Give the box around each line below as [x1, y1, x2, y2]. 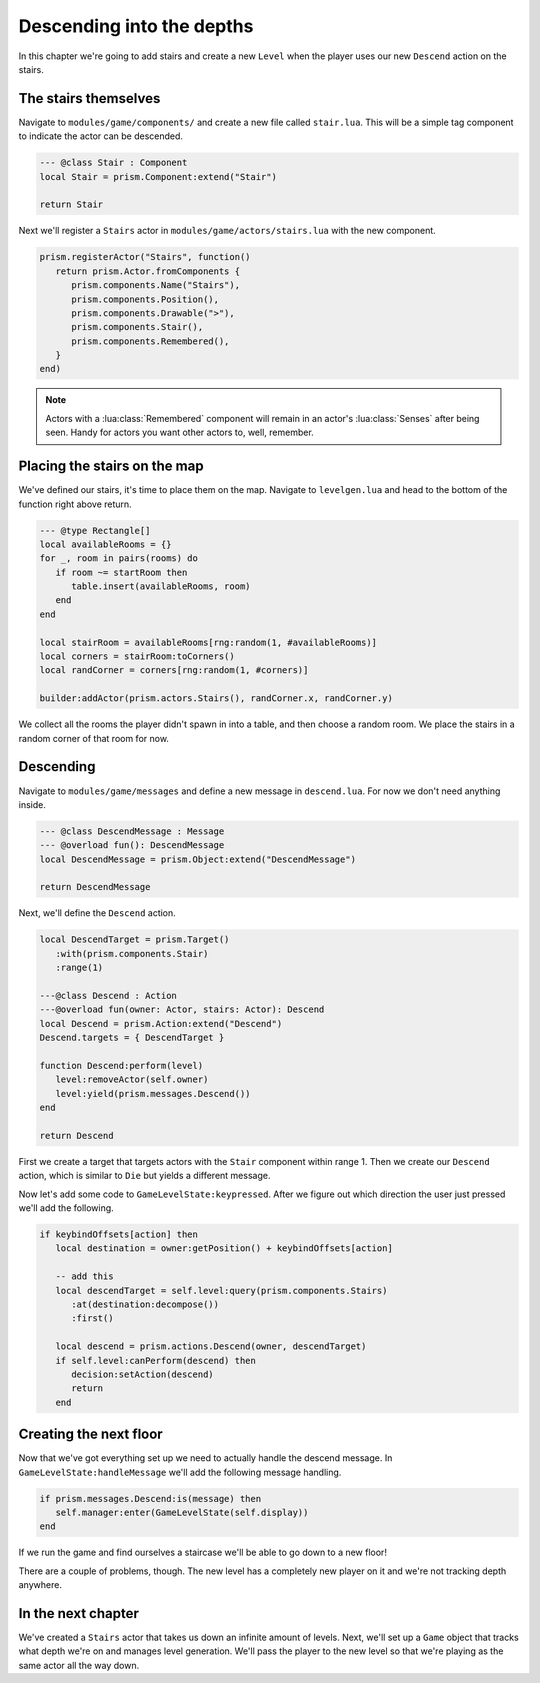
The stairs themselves [18, 90, 161, 107]
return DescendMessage [39, 881, 151, 893]
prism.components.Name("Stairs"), [71, 280, 240, 291]
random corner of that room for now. [18, 732, 170, 744]
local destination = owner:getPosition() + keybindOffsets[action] [55, 1243, 394, 1254]
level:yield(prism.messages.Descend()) [55, 1088, 251, 1099]
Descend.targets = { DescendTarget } [39, 1032, 225, 1044]
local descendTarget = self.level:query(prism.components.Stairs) [55, 1285, 388, 1296]
